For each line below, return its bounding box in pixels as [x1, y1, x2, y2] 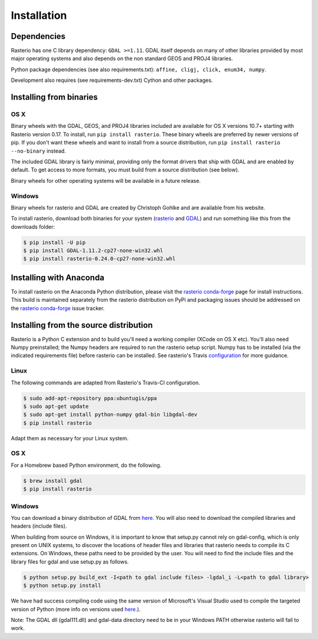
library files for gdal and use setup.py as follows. [11, 558, 129, 565]
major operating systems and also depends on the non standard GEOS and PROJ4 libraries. [11, 55, 233, 62]
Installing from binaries [11, 92, 98, 103]
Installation [11, 9, 67, 22]
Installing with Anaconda [11, 272, 105, 282]
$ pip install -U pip [23, 239, 86, 246]
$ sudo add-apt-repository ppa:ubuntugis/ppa [23, 395, 157, 401]
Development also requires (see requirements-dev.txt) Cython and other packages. [11, 77, 213, 84]
